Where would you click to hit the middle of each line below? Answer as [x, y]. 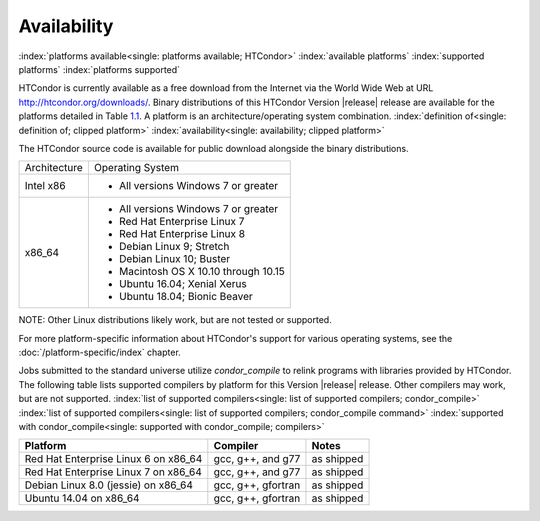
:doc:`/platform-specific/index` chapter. [100, 352]
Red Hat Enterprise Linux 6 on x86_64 [113, 459]
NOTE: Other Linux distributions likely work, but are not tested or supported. [175, 320]
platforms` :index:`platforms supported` [99, 69]
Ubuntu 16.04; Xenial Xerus [182, 284]
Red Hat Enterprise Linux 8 [181, 234]
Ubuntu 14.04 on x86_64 [82, 498]
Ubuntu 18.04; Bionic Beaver [186, 297]
